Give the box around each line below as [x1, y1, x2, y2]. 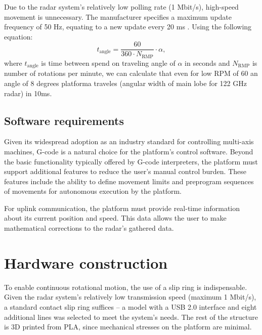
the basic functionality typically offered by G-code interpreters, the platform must [4, 156, 258, 166]
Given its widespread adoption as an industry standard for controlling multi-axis [4, 136, 254, 147]
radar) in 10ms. [4, 88, 52, 98]
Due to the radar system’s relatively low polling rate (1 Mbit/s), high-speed [4, 2, 239, 12]
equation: [4, 31, 33, 41]
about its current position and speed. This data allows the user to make [4, 213, 227, 223]
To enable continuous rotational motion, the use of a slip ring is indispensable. [4, 281, 247, 292]
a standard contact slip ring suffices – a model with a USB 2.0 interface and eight [4, 301, 257, 312]
